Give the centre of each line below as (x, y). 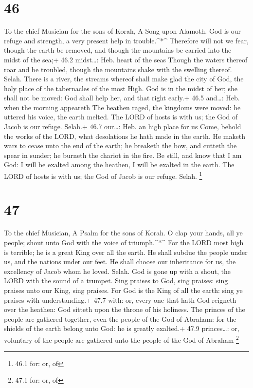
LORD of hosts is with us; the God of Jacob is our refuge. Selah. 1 (103, 175)
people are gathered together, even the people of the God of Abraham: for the (120, 319)
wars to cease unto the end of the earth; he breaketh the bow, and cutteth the (120, 145)
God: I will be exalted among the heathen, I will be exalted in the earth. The (119, 165)
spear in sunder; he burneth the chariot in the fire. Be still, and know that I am (123, 155)
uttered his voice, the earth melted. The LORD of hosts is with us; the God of (121, 117)
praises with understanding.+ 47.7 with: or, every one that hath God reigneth (120, 300)
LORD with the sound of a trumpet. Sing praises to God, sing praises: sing (116, 281)
